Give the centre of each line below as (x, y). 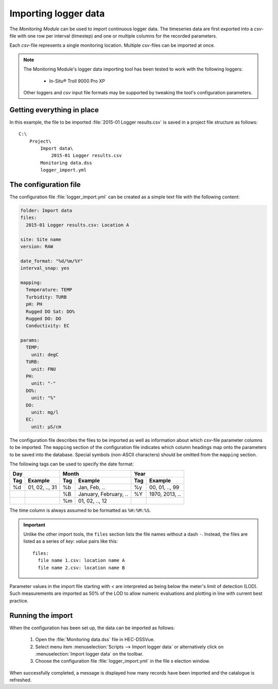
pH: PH (34, 304)
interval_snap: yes (45, 268)
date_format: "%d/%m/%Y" (52, 261)
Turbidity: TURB (46, 297)
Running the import (41, 615)
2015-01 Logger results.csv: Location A (77, 225)
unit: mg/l (45, 412)
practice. (19, 600)
